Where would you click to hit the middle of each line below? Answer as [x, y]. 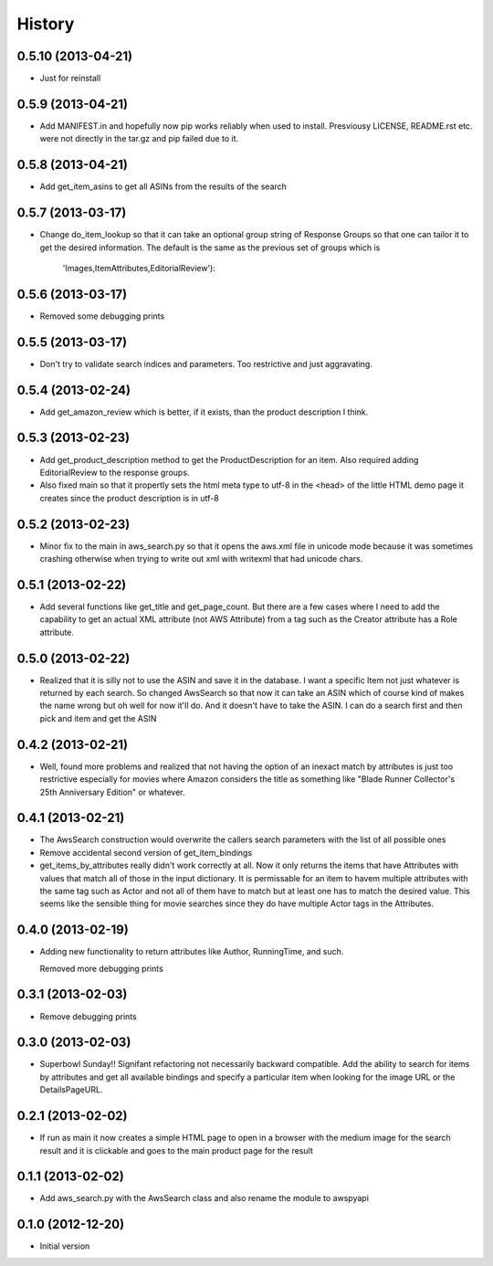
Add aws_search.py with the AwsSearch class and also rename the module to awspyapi [205, 1198]
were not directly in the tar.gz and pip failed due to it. [139, 139]
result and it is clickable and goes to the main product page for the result [177, 1150]
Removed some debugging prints [102, 316]
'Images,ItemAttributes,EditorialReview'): [139, 268]
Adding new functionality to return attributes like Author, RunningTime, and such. [192, 952]
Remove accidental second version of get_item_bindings [146, 852]
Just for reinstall [70, 79]
